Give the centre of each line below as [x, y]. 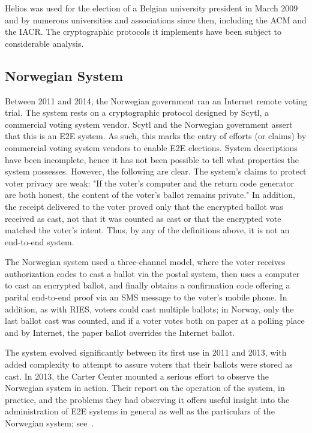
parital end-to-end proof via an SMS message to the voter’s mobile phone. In [146, 297]
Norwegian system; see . [49, 423]
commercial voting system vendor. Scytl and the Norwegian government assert [149, 124]
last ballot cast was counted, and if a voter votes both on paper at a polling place [155, 321]
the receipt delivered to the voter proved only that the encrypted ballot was [144, 206]
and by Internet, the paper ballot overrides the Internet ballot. [120, 332]
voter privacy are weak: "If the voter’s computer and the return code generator [150, 183]
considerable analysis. [44, 43]
